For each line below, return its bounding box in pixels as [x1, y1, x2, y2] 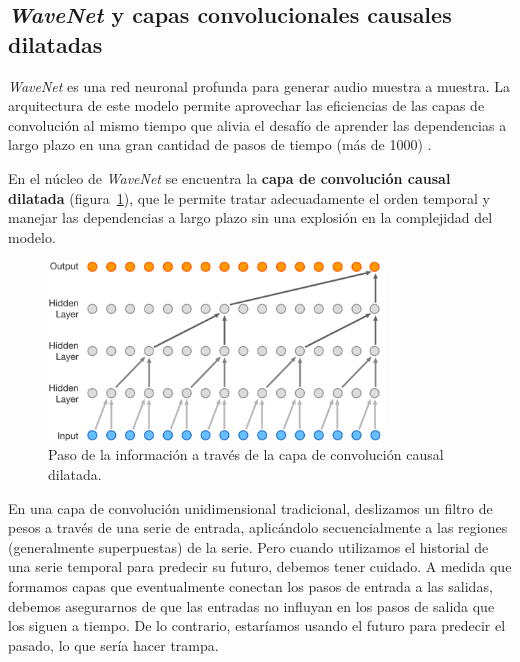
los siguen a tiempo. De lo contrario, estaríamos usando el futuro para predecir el [8, 615, 506, 636]
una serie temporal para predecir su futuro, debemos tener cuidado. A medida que [8, 556, 512, 577]
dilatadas [8, 28, 103, 59]
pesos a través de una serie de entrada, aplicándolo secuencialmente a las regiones [8, 517, 508, 538]
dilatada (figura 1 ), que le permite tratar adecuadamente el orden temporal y [8, 187, 490, 208]
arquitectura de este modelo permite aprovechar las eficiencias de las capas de [8, 95, 485, 116]
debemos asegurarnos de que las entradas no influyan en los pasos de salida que [8, 595, 495, 616]
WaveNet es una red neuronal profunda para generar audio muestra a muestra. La [8, 75, 511, 96]
